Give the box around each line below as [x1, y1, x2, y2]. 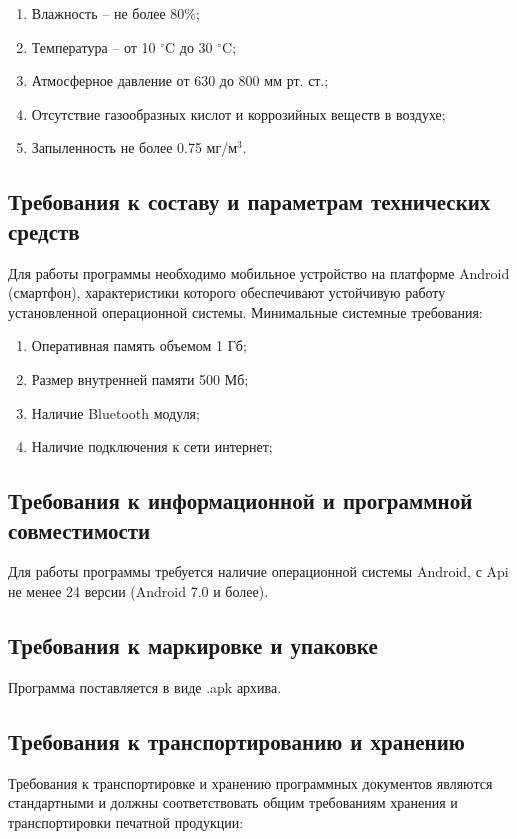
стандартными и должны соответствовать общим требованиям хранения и [8, 792, 458, 813]
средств [8, 215, 80, 246]
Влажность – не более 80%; [31, 3, 200, 23]
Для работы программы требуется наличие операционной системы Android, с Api [8, 561, 509, 582]
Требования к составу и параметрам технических [8, 186, 491, 217]
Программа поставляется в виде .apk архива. [8, 676, 282, 697]
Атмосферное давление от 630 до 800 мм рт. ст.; [31, 70, 329, 91]
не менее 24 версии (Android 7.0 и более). [8, 580, 269, 601]
